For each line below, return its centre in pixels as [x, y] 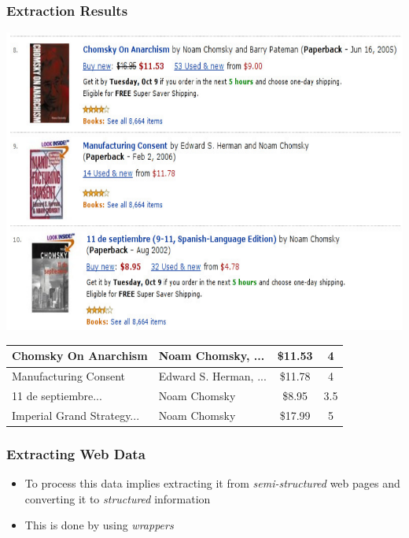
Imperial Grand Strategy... [76, 415]
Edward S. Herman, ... [212, 376]
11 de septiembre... [57, 396]
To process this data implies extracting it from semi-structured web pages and [212, 483]
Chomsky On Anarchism [80, 356]
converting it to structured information [118, 498]
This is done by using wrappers [99, 525]
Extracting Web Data [76, 453]
